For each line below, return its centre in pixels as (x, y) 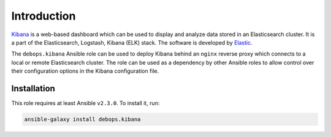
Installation (33, 88)
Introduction (44, 16)
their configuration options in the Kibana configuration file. (85, 71)
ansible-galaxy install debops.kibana (82, 119)
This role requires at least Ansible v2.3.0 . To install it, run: (86, 103)
